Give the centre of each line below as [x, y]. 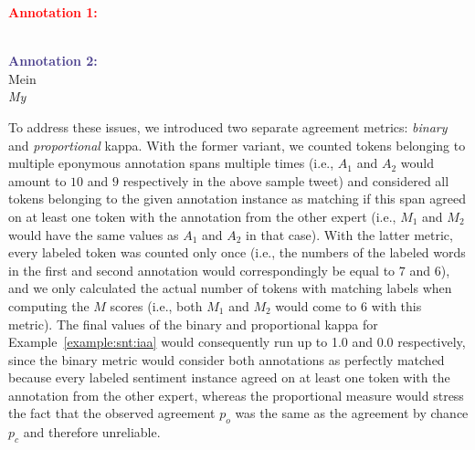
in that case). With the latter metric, [349, 234]
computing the [49, 305]
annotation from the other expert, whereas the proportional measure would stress [236, 395]
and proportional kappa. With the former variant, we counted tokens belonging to [237, 145]
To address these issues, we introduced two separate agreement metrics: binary [228, 126]
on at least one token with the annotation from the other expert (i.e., [202, 216]
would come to [316, 305]
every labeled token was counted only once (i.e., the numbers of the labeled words [237, 252]
